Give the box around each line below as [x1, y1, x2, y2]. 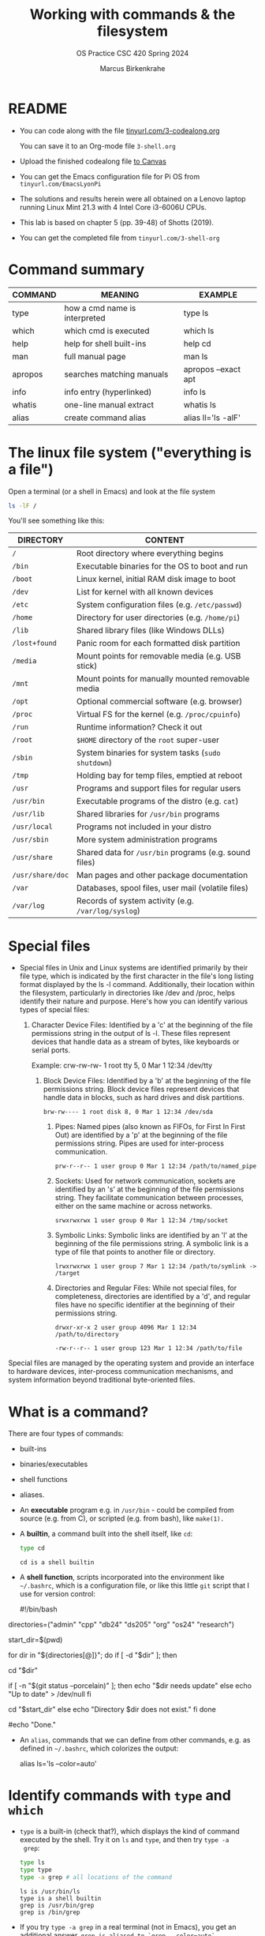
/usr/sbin [12, 835, 49, 844]
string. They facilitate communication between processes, [54, 1193, 244, 1202]
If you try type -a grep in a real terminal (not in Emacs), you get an [19, 1922, 237, 1931]
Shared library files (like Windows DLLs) [76, 625, 225, 636]
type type [19, 1866, 53, 1874]
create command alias [64, 412, 147, 423]
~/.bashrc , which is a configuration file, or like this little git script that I [19, 1581, 250, 1590]
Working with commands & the [29, 6, 236, 24]
